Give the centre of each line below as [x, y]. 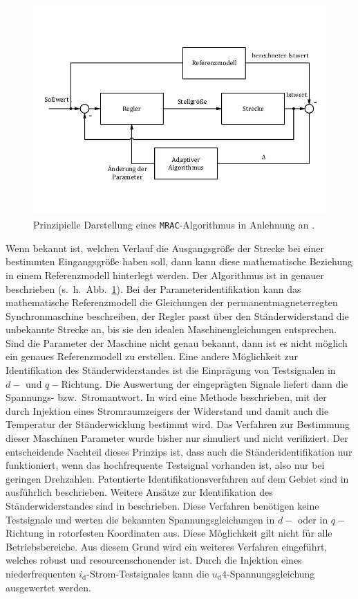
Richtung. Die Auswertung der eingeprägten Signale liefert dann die [205, 383]
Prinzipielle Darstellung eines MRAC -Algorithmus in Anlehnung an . [174, 225]
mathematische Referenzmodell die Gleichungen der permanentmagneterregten [172, 302]
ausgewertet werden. [48, 587]
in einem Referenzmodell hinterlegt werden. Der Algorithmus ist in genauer [165, 275]
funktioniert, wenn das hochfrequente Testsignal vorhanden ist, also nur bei [165, 465]
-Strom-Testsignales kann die [148, 573]
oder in [313, 519]
